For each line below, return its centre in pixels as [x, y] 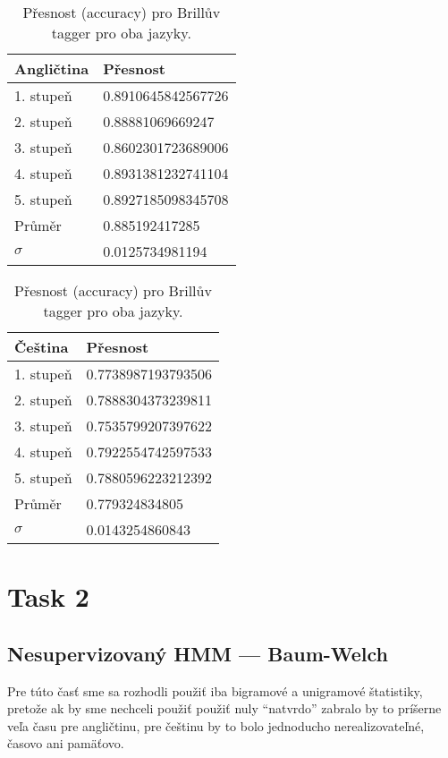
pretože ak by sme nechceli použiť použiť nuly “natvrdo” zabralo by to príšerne [224, 708]
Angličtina [52, 68]
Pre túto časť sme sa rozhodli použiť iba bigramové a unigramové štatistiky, [215, 690]
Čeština [42, 347]
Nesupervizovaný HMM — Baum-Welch [198, 653]
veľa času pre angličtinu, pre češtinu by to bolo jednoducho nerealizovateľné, [216, 725]
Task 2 [48, 596]
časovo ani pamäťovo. [66, 743]
